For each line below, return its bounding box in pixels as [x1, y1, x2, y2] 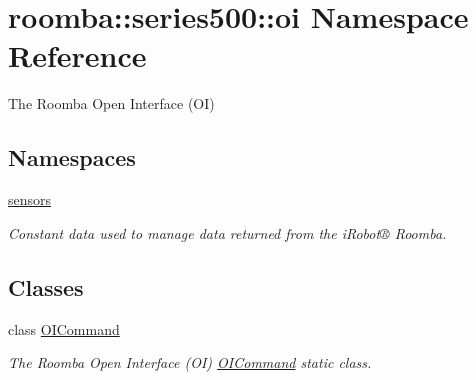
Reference [8, 35, 147, 76]
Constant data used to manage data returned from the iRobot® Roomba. [8, 222, 447, 243]
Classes [8, 271, 84, 302]
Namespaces [8, 142, 136, 173]
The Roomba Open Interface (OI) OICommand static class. [8, 352, 372, 373]
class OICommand [8, 318, 120, 339]
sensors [8, 189, 52, 210]
